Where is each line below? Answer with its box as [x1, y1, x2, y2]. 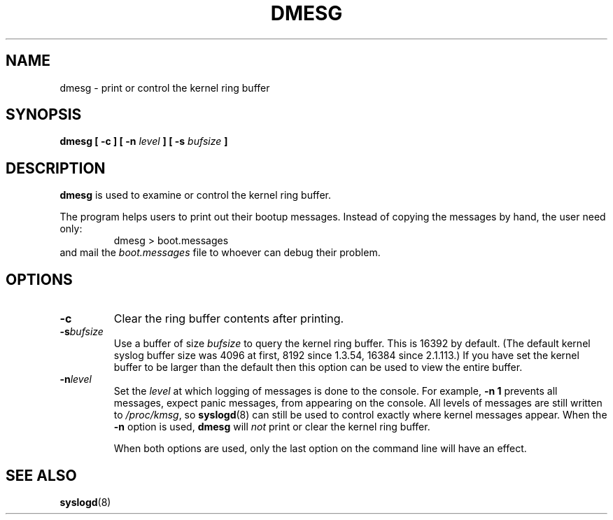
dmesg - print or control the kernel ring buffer [59, 81, 270, 94]
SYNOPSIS [6, 106, 82, 124]
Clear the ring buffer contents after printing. [113, 311, 344, 326]
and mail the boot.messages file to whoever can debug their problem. [59, 246, 381, 259]
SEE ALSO [6, 466, 77, 484]
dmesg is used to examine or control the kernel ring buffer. [59, 189, 331, 202]
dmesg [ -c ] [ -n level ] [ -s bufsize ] [59, 135, 228, 148]
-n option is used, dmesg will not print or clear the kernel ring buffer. [113, 421, 430, 433]
